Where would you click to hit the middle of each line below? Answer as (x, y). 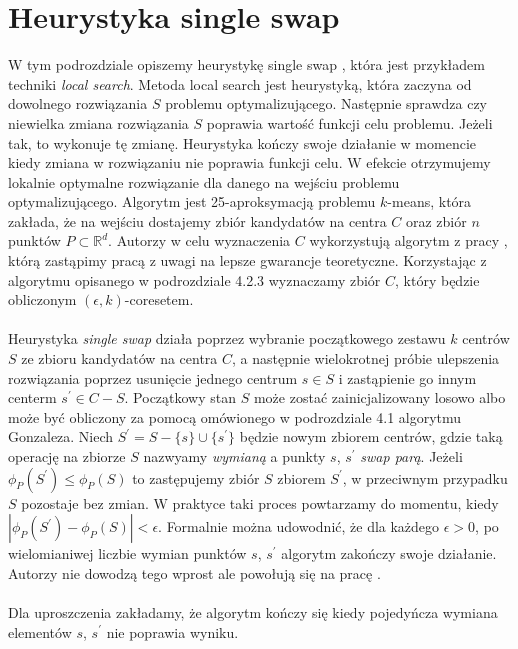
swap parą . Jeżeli (411, 456)
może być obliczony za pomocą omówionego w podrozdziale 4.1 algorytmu (235, 416)
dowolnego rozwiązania (78, 103)
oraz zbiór (436, 220)
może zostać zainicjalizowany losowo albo (379, 397)
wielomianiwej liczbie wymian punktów (127, 553)
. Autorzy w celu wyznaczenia (199, 240)
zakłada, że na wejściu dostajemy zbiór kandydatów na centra (197, 220)
